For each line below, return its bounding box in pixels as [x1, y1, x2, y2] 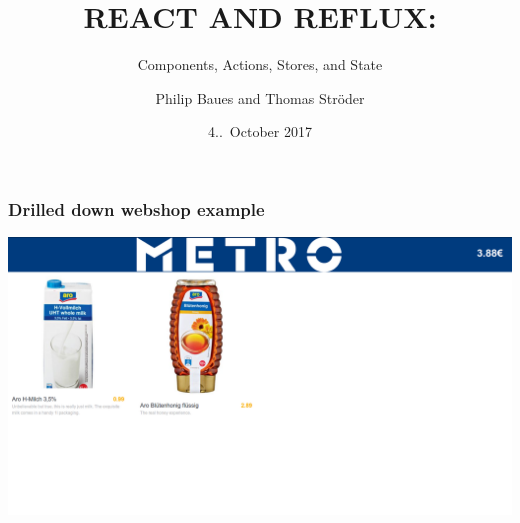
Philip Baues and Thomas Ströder [155, 87, 365, 108]
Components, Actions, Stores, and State [137, 54, 383, 75]
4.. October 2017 [208, 121, 312, 142]
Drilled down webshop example [8, 196, 265, 221]
